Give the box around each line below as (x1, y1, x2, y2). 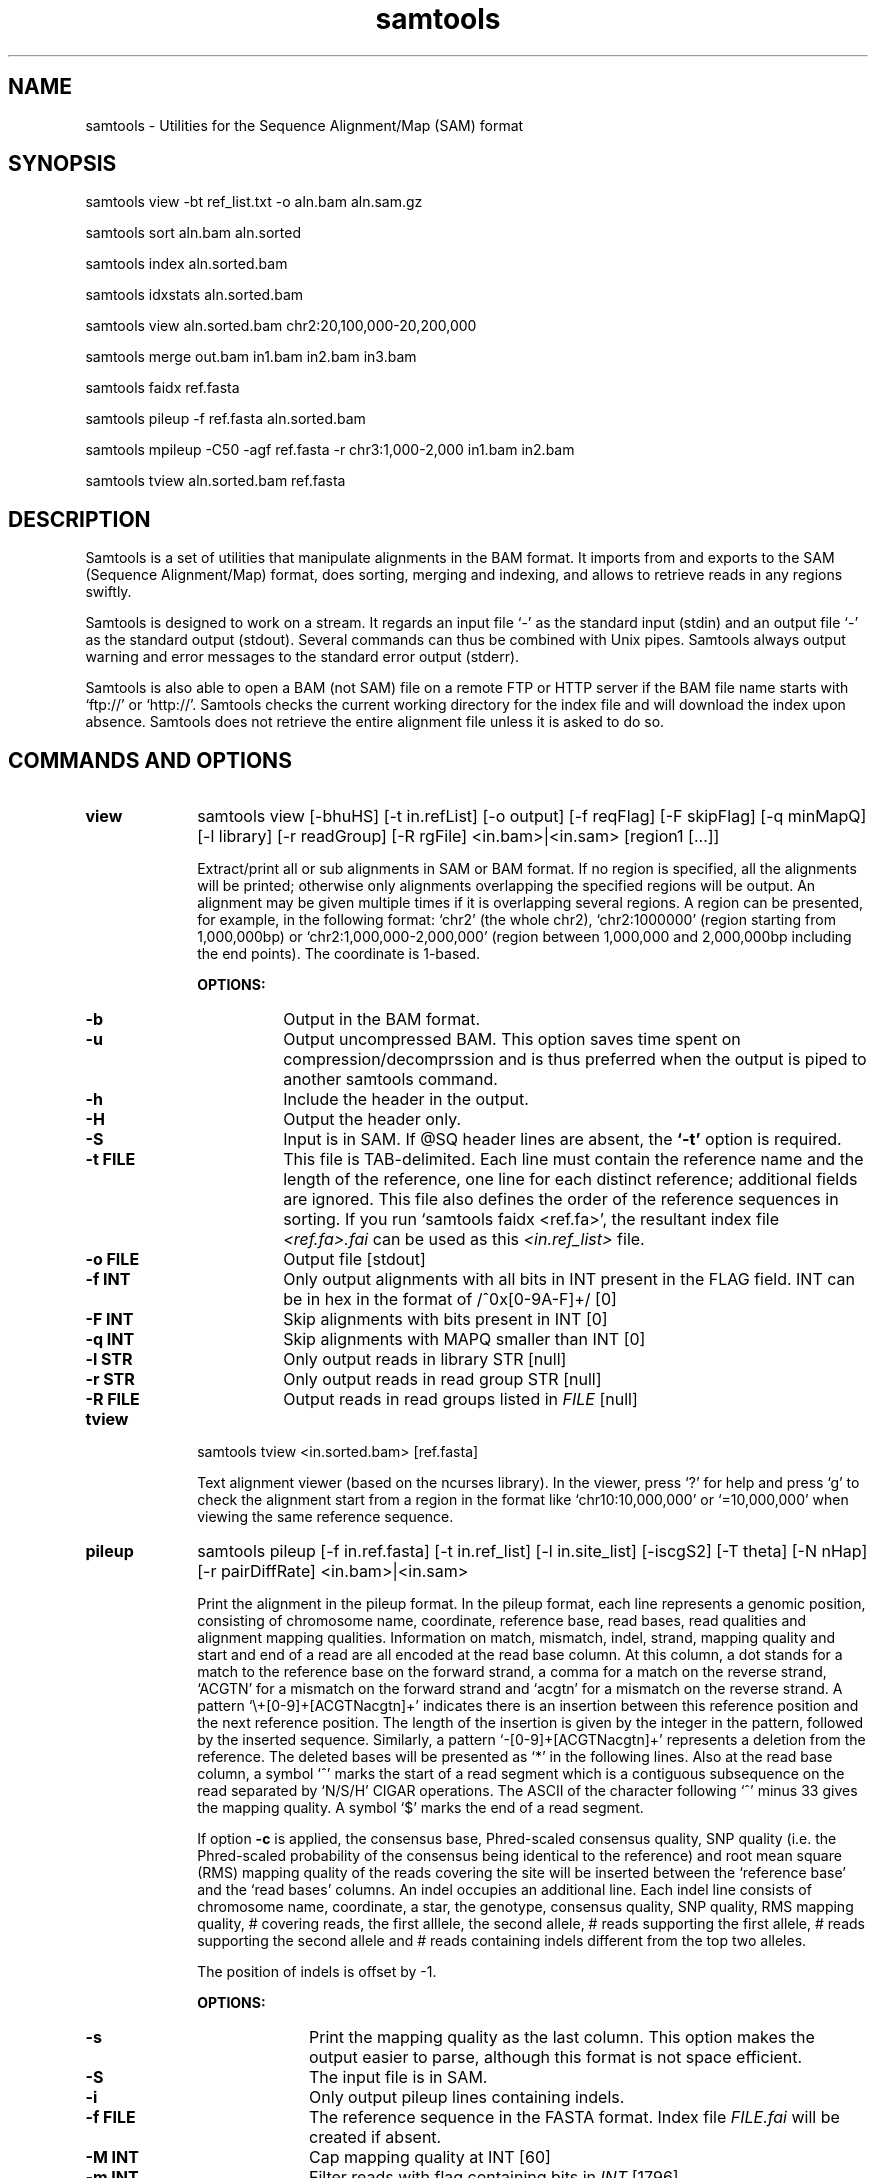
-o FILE (85, 1249, 140, 1270)
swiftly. (85, 583, 132, 601)
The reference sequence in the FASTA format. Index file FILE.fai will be (308, 2107, 840, 2128)
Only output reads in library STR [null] (283, 1349, 567, 1370)
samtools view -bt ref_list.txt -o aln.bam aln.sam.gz (85, 193, 423, 211)
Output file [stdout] (283, 1249, 426, 1270)
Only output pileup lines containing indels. (308, 2087, 625, 2108)
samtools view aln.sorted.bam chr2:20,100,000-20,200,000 (85, 317, 477, 335)
